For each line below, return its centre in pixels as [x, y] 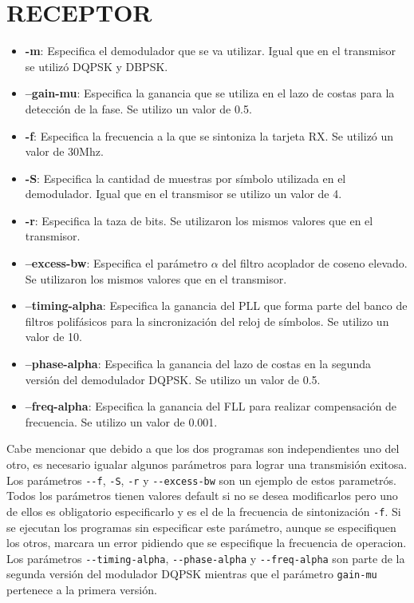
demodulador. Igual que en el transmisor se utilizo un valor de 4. [183, 194]
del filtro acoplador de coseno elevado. [315, 263]
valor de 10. [54, 337]
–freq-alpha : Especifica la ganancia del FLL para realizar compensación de [211, 406]
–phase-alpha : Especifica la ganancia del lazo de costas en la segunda [198, 364]
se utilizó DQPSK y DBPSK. [97, 66]
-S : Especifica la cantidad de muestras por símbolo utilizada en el [185, 178]
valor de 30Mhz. [64, 151]
